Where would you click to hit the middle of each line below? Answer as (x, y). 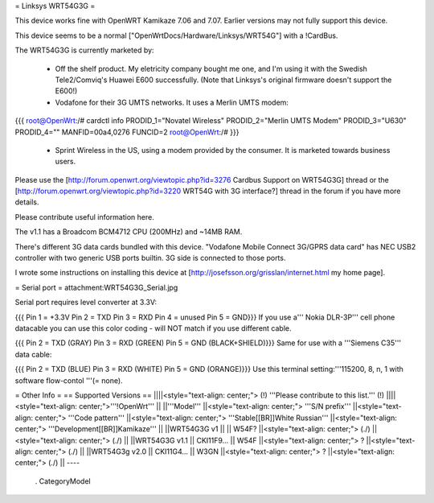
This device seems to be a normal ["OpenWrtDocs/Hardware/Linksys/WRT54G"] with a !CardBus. (176, 35)
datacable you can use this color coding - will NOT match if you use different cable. (153, 328)
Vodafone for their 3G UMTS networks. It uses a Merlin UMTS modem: (172, 102)
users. (66, 162)
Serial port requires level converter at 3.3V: (86, 303)
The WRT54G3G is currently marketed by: (84, 50)
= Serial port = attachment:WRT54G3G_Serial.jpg (96, 287)
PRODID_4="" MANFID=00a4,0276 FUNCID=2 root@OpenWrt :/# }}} (127, 132)
